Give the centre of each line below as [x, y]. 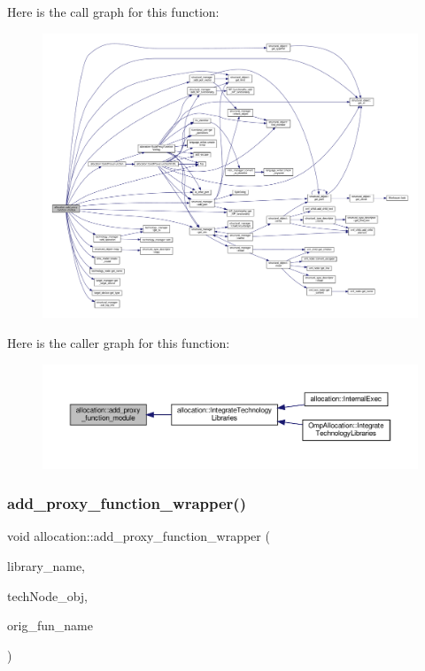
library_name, [46, 565]
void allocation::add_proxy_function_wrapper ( [139, 536]
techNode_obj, [48, 595]
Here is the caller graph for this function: [119, 342]
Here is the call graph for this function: [113, 12]
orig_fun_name [50, 625]
